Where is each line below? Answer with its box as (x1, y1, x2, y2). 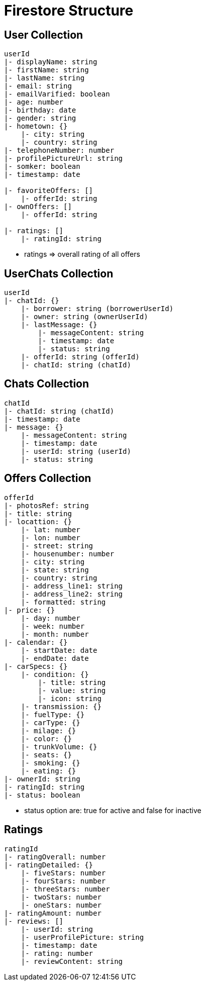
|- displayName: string (4, 58, 97, 66)
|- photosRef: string (4, 501, 89, 510)
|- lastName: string (4, 74, 85, 82)
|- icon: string (38, 694, 101, 703)
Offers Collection (4, 472, 91, 485)
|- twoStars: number (21, 893, 101, 901)
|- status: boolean (4, 791, 80, 799)
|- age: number (4, 98, 64, 107)
